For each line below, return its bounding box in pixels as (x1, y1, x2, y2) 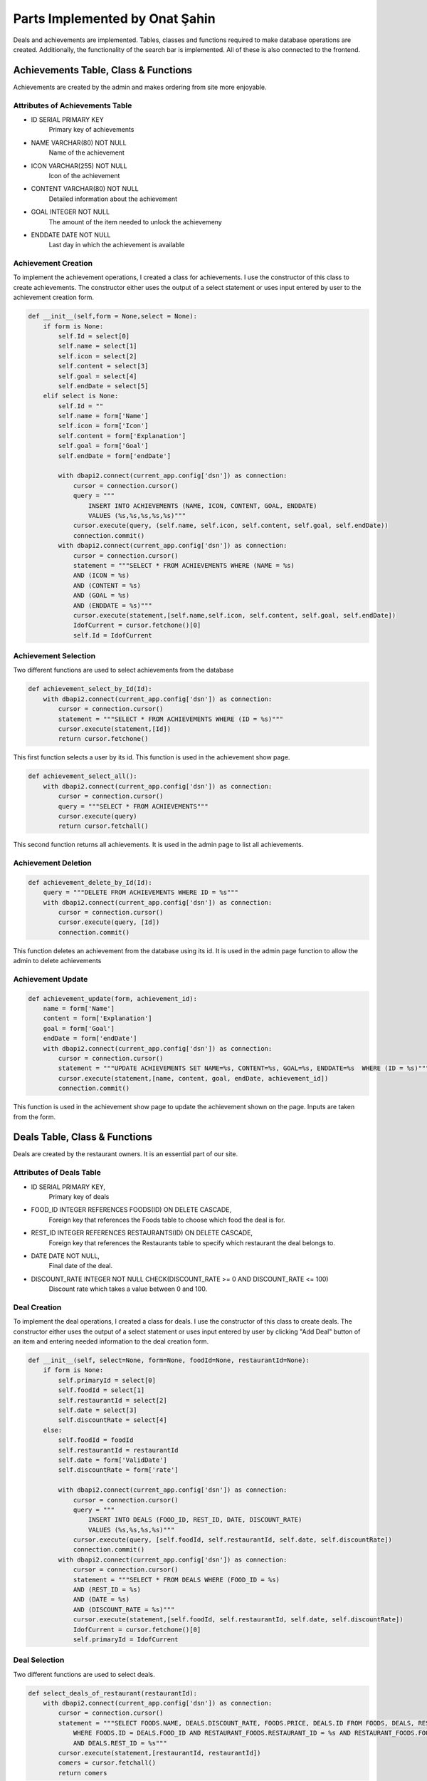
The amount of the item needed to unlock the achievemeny (48, 217, 222, 226)
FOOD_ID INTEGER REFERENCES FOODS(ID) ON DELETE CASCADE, (31, 1205, 232, 1214)
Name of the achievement (48, 148, 125, 157)
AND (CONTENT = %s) (73, 581, 142, 589)
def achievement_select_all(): (28, 772, 138, 780)
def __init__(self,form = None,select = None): (28, 312, 197, 321)
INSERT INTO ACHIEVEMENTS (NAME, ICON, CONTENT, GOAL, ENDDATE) (88, 502, 317, 509)
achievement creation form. (13, 293, 95, 302)
